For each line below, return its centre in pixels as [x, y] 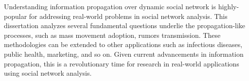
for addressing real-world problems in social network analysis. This [128, 16]
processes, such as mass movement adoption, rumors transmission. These [112, 35]
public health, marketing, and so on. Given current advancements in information [124, 54]
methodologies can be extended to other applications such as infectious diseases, [123, 44]
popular [16, 16]
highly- [229, 6]
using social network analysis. [48, 73]
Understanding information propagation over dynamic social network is [110, 6]
